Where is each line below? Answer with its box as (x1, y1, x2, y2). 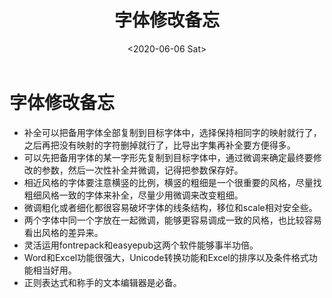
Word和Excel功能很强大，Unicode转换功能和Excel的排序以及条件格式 (23, 251, 309, 263)
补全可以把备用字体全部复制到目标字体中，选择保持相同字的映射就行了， (23, 126, 322, 138)
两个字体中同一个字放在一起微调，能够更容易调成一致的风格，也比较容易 (23, 214, 322, 226)
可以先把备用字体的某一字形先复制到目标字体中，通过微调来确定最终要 (23, 151, 314, 163)
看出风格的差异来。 (23, 226, 104, 238)
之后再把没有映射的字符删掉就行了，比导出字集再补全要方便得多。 (23, 139, 296, 151)
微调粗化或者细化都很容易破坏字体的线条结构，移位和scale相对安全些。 (23, 201, 318, 213)
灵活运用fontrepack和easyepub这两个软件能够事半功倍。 (23, 239, 259, 251)
